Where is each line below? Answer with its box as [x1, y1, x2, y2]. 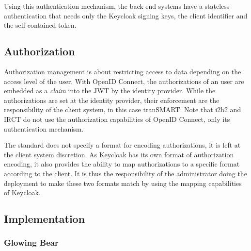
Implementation [4, 211, 85, 226]
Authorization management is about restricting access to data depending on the [4, 66, 241, 76]
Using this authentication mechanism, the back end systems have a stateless [4, 1, 230, 11]
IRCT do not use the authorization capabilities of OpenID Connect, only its [4, 114, 230, 124]
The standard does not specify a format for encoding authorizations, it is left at [4, 140, 241, 150]
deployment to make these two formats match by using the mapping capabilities [4, 178, 242, 188]
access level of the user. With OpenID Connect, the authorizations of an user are [4, 76, 244, 86]
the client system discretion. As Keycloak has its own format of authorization [4, 149, 234, 159]
